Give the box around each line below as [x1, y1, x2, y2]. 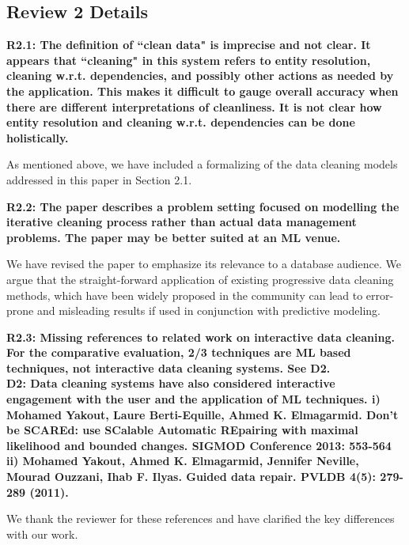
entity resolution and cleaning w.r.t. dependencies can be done [6, 114, 355, 131]
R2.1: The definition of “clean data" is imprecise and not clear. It [6, 36, 371, 53]
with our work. [6, 525, 78, 542]
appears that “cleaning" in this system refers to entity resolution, [6, 51, 371, 68]
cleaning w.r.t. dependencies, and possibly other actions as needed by [6, 67, 394, 84]
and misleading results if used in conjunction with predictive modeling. [36, 302, 381, 319]
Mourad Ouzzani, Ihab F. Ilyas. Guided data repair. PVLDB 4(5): [6, 468, 376, 485]
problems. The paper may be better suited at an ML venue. [6, 229, 341, 245]
